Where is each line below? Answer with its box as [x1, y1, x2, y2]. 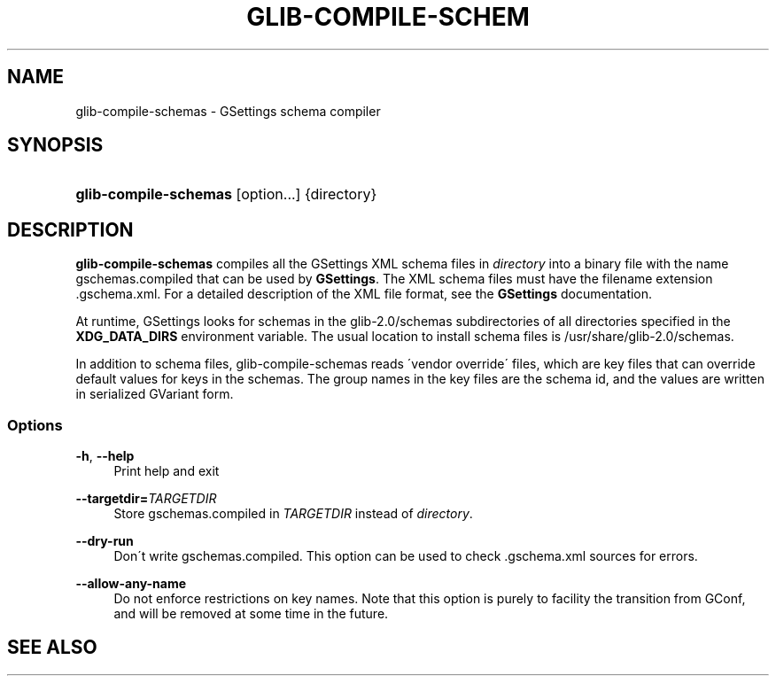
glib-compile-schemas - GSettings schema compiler [75, 103, 381, 119]
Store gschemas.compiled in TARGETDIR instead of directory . [113, 506, 473, 522]
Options [7, 415, 63, 434]
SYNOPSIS [7, 134, 104, 157]
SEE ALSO [7, 636, 97, 659]
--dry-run [75, 533, 134, 549]
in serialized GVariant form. [75, 386, 234, 402]
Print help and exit [113, 463, 220, 479]
